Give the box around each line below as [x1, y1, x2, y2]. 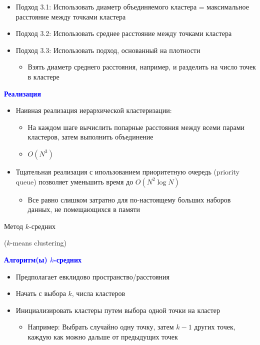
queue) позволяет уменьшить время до [15, 176, 133, 186]
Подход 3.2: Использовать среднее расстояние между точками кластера [15, 28, 232, 38]
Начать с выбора [15, 288, 66, 298]
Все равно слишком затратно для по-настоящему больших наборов [27, 194, 231, 204]
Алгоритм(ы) [4, 254, 47, 264]
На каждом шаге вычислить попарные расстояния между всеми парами [27, 121, 245, 132]
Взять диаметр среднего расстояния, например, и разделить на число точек [27, 61, 256, 72]
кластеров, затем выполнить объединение [27, 131, 153, 142]
